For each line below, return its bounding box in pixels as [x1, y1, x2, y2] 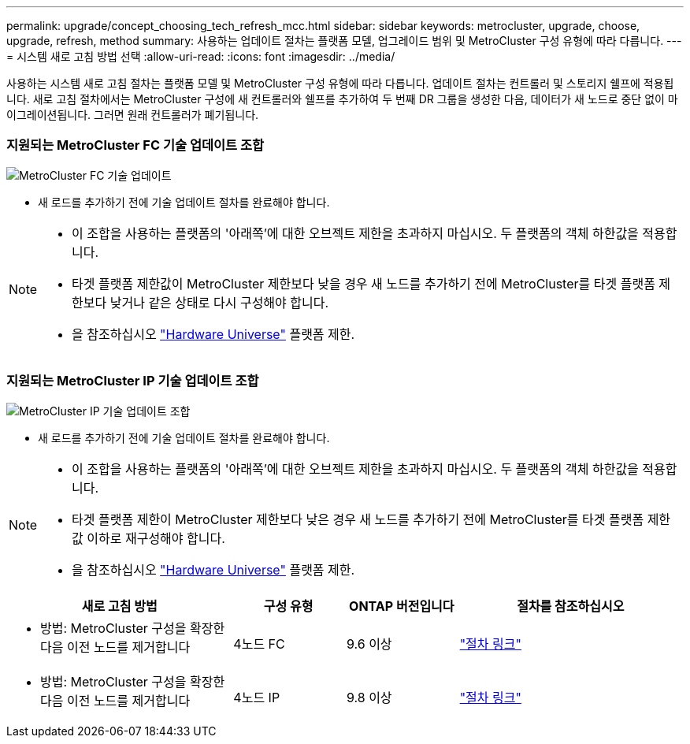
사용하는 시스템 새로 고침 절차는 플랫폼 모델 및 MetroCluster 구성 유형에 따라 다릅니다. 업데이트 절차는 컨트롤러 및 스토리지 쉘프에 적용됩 [6, 76, 674, 90]
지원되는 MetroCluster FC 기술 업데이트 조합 [6, 137, 265, 154]
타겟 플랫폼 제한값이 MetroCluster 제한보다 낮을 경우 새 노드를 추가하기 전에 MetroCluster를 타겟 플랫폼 [72, 275, 655, 292]
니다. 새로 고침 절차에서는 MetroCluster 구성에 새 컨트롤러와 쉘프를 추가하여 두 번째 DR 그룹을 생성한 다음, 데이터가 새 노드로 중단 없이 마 [6, 92, 678, 106]
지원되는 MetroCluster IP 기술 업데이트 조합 [6, 373, 259, 389]
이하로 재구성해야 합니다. [87, 530, 225, 546]
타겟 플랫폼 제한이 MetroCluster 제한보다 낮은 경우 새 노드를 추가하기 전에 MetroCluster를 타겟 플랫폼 [72, 511, 644, 527]
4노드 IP [233, 689, 280, 705]
